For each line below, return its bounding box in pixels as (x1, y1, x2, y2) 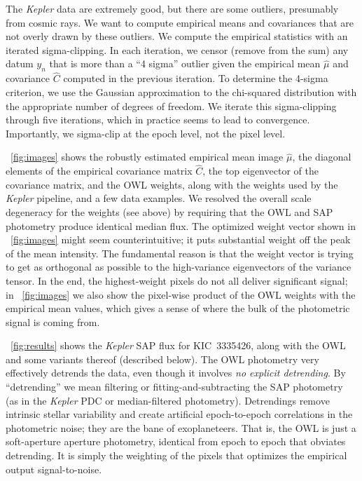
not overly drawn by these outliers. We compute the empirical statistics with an (6, 29, 348, 43)
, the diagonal (292, 149, 351, 164)
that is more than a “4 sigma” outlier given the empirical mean (49, 56, 321, 71)
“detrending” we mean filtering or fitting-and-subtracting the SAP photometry (6, 379, 343, 394)
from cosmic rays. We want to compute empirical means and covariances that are (6, 15, 354, 29)
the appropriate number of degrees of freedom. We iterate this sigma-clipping (6, 98, 337, 113)
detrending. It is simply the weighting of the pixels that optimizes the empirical (6, 448, 347, 463)
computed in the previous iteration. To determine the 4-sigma (63, 71, 328, 86)
